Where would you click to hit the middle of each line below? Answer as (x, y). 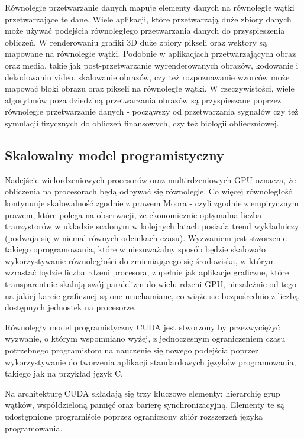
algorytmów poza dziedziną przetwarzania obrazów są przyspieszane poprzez (143, 100)
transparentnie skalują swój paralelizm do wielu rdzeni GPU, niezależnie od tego (151, 284)
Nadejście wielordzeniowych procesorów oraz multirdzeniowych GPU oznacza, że (151, 179)
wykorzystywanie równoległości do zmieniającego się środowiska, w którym (140, 260)
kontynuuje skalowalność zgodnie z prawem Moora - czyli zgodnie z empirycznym (152, 202)
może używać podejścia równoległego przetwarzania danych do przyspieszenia (145, 30)
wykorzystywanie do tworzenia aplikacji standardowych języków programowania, (151, 361)
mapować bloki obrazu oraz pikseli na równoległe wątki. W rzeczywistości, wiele (150, 88)
